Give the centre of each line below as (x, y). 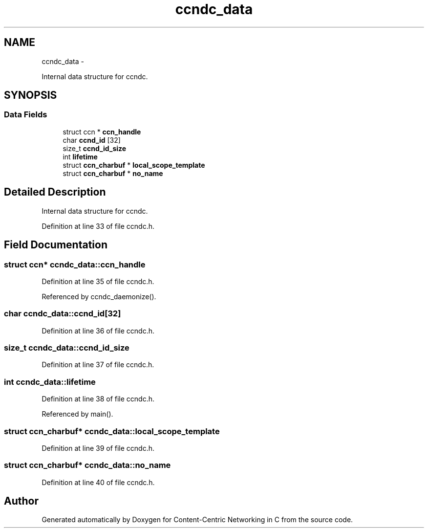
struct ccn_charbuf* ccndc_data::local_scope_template (112, 431)
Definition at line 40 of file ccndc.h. (98, 482)
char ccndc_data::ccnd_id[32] (63, 314)
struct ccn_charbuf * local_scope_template (134, 165)
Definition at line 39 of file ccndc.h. (98, 448)
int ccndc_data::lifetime (50, 382)
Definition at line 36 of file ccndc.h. (98, 331)
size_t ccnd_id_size (95, 148)
